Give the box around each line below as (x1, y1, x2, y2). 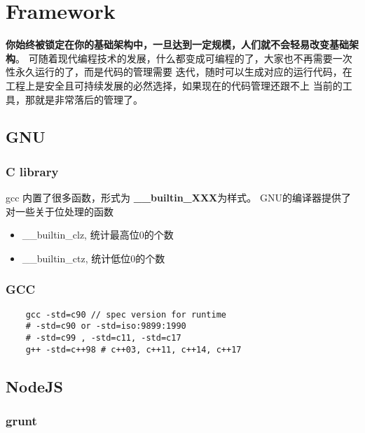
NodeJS (6, 375, 64, 397)
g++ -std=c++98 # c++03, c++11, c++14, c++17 (25, 344, 242, 355)
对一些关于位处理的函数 (6, 204, 113, 218)
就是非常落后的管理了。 (34, 92, 143, 106)
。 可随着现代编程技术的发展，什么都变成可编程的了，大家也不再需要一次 (15, 50, 352, 65)
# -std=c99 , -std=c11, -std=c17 (25, 333, 181, 343)
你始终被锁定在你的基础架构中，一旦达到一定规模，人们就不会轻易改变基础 (6, 37, 349, 52)
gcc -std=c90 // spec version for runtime (25, 309, 226, 320)
